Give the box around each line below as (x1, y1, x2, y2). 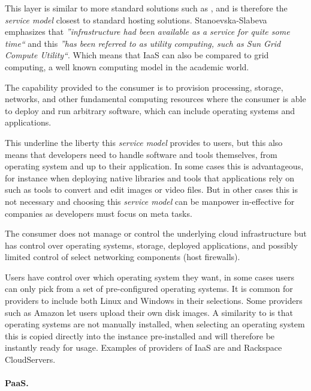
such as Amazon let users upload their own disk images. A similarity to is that (5, 306, 293, 318)
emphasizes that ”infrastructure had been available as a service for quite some (5, 25, 290, 38)
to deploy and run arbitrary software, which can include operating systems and (5, 104, 295, 117)
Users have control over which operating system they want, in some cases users (5, 270, 295, 283)
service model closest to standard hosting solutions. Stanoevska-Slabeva (5, 13, 267, 26)
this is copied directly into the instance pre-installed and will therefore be (5, 329, 275, 342)
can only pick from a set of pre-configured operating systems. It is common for (5, 282, 293, 295)
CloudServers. (5, 353, 56, 366)
